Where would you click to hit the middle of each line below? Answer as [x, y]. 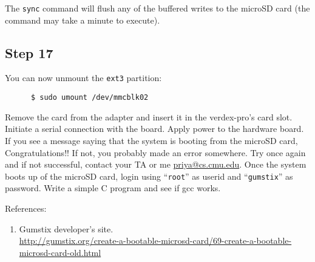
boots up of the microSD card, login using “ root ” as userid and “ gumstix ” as [149, 176]
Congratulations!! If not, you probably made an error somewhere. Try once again [155, 152]
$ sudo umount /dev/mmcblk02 [90, 98]
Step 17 [29, 52]
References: [26, 208]
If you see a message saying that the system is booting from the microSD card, [151, 140]
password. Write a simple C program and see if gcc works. [113, 188]
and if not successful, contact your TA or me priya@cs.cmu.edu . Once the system [156, 164]
